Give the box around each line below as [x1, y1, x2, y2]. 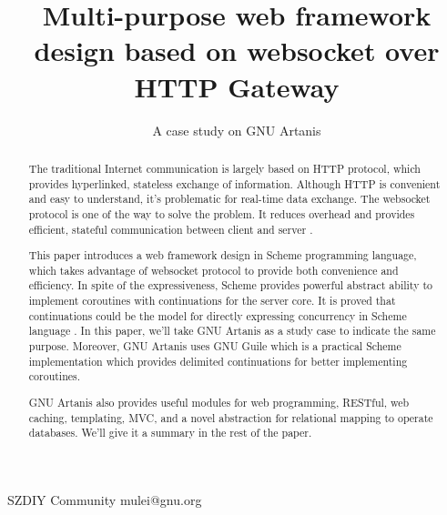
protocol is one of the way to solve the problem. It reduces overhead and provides [28, 206, 415, 221]
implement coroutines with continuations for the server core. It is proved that [28, 293, 396, 308]
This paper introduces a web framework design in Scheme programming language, [28, 247, 417, 263]
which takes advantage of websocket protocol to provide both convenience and [28, 262, 399, 278]
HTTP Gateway [134, 67, 340, 105]
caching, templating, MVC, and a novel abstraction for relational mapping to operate [28, 409, 433, 425]
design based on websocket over [34, 32, 440, 69]
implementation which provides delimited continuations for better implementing [28, 353, 408, 369]
